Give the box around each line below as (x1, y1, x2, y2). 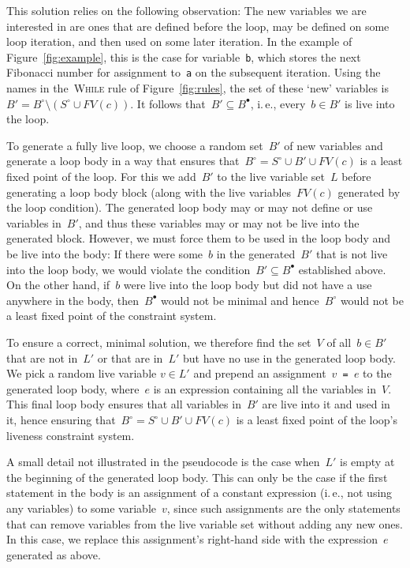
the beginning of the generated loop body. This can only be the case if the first (6, 468, 388, 485)
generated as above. (6, 546, 101, 562)
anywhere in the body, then (6, 292, 140, 308)
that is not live (315, 246, 388, 262)
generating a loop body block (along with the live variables (6, 183, 292, 200)
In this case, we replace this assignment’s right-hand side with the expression (6, 531, 378, 547)
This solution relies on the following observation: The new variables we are (6, 2, 367, 18)
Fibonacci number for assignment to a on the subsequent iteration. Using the (6, 64, 381, 81)
